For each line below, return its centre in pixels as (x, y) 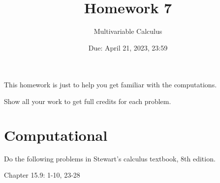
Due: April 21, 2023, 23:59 (128, 47)
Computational (56, 135)
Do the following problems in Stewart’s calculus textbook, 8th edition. (110, 158)
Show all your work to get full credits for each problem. (88, 101)
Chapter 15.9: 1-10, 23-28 (42, 175)
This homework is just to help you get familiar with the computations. (110, 85)
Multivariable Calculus (128, 31)
